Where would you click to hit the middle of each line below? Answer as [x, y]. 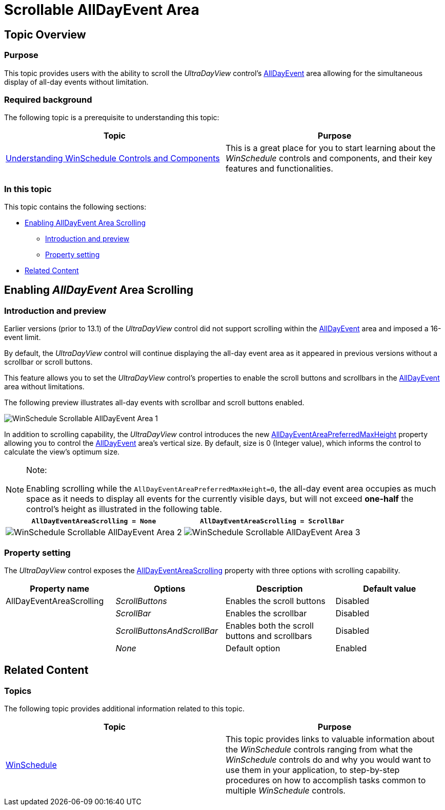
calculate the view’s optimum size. [62, 452]
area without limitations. [44, 387]
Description [280, 589]
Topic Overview [45, 34]
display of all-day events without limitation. [76, 82]
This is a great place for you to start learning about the [331, 148]
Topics [18, 691]
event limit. [23, 337]
